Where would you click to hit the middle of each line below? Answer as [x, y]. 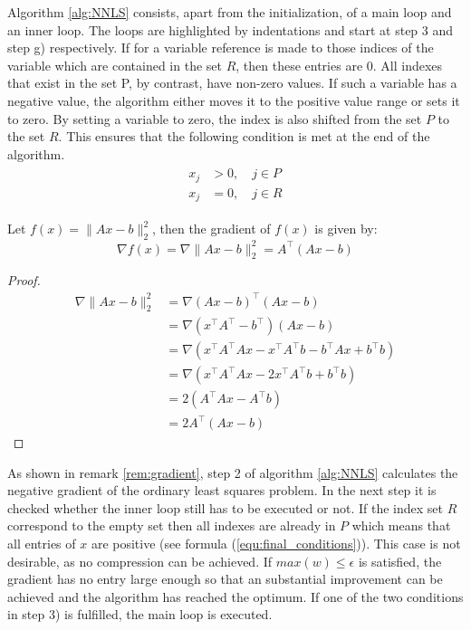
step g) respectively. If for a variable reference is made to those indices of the [221, 48]
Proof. [24, 280]
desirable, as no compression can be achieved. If [140, 561]
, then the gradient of [211, 229]
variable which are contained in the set [115, 65]
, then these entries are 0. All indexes [339, 65]
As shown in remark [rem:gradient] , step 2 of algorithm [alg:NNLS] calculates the [233, 472]
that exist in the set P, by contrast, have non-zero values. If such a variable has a [232, 83]
